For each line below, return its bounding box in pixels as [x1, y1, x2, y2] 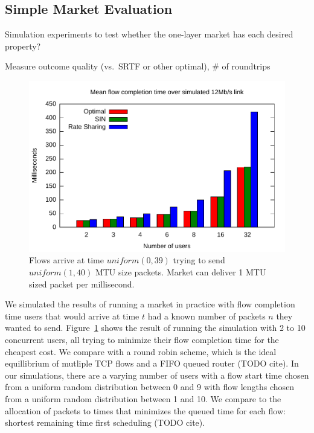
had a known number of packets [147, 309, 266, 322]
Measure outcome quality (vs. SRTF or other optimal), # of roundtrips [5, 60, 271, 72]
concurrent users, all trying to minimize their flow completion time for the [5, 333, 279, 345]
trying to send [173, 254, 225, 266]
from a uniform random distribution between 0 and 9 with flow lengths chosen [5, 380, 295, 393]
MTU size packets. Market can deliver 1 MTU [95, 265, 266, 278]
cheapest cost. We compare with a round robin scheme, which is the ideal [5, 345, 277, 358]
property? [5, 39, 41, 52]
